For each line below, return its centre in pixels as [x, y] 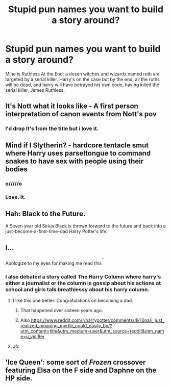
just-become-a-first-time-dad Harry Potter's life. [56, 231]
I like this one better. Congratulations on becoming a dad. [73, 300]
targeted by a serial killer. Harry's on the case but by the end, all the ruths [82, 79]
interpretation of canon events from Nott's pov [81, 114]
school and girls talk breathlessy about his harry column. [77, 289]
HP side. [19, 378]
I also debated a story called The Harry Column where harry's [83, 276]
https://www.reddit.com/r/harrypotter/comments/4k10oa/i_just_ [98, 320]
